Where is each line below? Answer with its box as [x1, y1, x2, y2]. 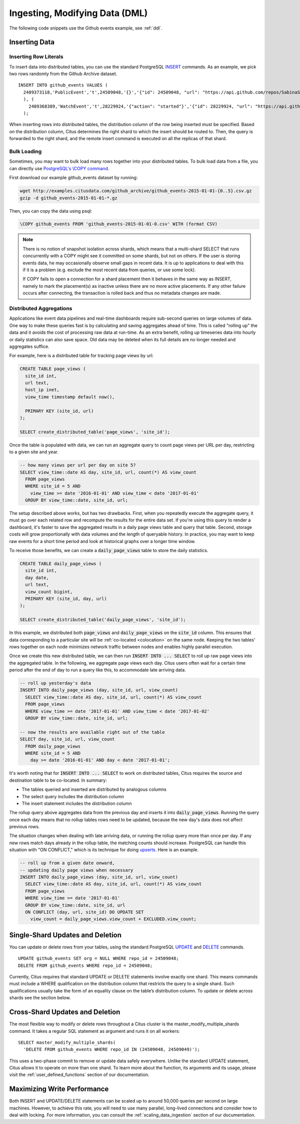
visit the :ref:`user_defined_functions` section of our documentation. [9, 1071, 149, 1078]
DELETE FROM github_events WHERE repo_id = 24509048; [18, 962, 152, 968]
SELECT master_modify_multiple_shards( [18, 1039, 116, 1045]
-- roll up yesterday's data [19, 681, 91, 686]
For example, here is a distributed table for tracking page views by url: [9, 353, 153, 359]
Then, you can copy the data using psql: [9, 208, 92, 214]
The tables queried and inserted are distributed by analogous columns [21, 786, 167, 793]
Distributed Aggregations [9, 305, 72, 312]
